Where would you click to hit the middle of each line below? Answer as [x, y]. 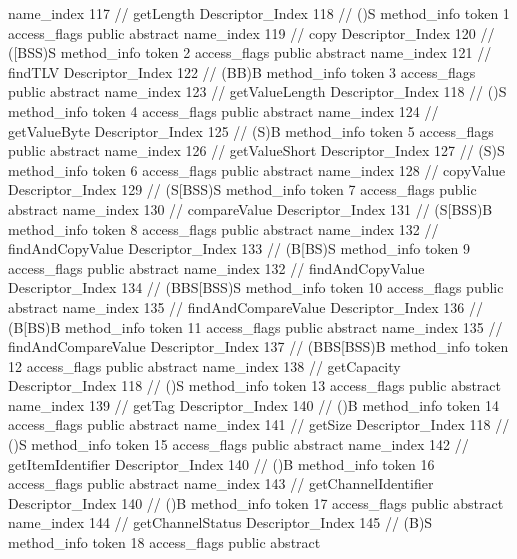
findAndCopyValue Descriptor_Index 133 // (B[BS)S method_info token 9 [239, 248]
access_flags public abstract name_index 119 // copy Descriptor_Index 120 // [251, 32]
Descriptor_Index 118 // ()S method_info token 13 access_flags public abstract [255, 385]
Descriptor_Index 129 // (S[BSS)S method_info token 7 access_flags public [242, 189]
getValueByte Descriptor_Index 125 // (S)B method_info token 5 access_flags [251, 130]
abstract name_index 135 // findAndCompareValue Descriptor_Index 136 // [245, 306]
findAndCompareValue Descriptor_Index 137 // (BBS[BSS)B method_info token [258, 346]
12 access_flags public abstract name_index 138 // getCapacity [204, 365]
